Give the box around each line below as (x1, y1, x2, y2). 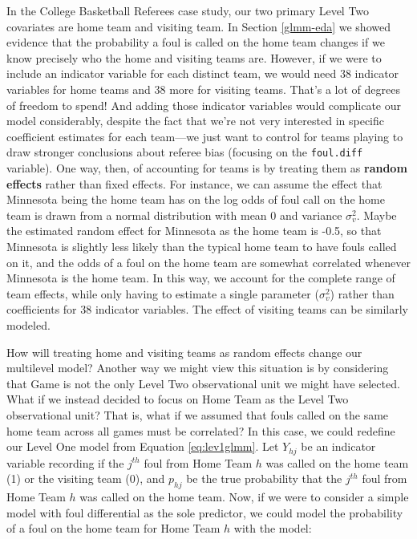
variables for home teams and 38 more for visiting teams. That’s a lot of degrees (6, 80, 400, 97)
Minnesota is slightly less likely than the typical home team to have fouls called (6, 237, 397, 254)
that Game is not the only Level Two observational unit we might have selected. (6, 375, 400, 391)
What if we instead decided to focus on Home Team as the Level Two (6, 391, 349, 407)
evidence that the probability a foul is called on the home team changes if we (6, 34, 385, 51)
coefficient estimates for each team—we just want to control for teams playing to (6, 128, 403, 144)
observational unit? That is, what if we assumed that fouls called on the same (6, 406, 389, 423)
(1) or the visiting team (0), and (6, 470, 165, 487)
